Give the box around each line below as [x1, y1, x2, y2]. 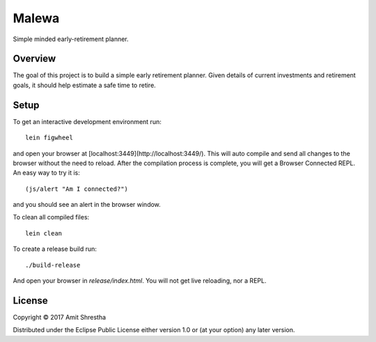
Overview [13, 53, 56, 65]
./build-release [25, 261, 81, 269]
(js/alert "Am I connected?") [25, 185, 129, 193]
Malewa [13, 10, 60, 26]
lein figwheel [25, 134, 73, 142]
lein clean [25, 229, 63, 237]
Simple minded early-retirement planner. [13, 35, 129, 43]
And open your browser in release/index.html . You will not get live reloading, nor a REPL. [13, 277, 267, 285]
